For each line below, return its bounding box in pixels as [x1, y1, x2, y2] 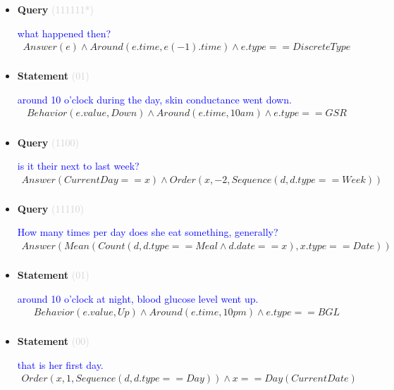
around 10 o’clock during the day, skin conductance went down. [17, 92, 292, 106]
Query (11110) [17, 201, 84, 215]
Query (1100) [17, 134, 79, 149]
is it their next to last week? [17, 158, 140, 173]
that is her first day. [17, 357, 104, 372]
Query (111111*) [17, 2, 94, 16]
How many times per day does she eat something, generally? [17, 225, 278, 239]
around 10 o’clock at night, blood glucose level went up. [17, 291, 259, 306]
